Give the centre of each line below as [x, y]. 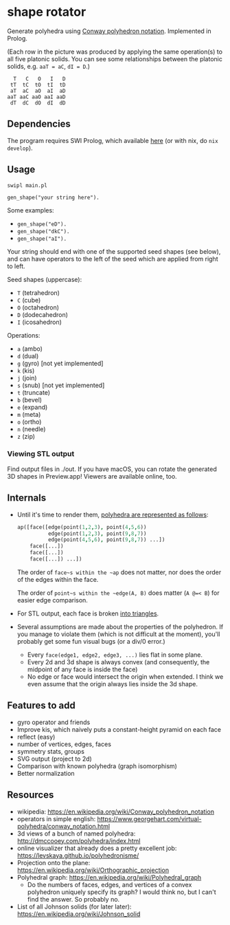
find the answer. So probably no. [73, 899]
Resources [31, 795]
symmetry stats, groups [50, 751]
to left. [16, 266]
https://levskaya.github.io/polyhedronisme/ [78, 855]
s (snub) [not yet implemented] [61, 385]
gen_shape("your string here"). [53, 197]
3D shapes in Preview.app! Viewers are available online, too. [92, 476]
